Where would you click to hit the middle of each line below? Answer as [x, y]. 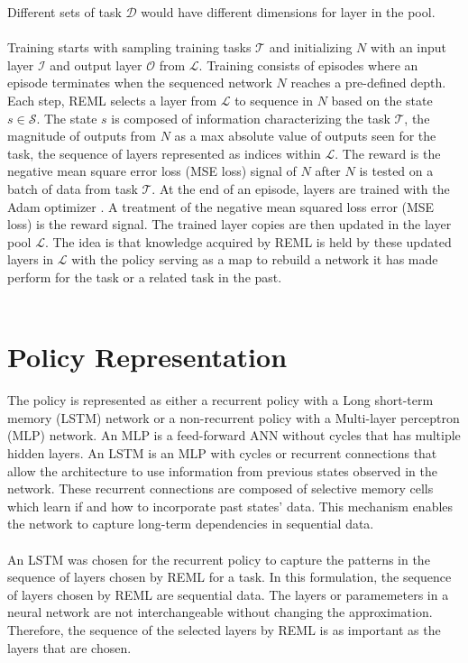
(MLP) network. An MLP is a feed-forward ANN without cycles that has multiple [234, 435]
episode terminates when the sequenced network [140, 83]
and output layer [96, 64]
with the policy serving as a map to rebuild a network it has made [255, 259]
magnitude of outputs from [82, 136]
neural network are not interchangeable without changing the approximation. [220, 612]
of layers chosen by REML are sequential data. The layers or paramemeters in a [228, 594]
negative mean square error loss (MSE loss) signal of [152, 171]
